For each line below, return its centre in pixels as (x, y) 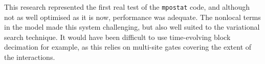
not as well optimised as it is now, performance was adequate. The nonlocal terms (132, 17)
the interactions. (30, 57)
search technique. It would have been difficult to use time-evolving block (117, 37)
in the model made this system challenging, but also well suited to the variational (132, 27)
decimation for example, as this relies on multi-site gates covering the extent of (128, 47)
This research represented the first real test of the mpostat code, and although (127, 7)
